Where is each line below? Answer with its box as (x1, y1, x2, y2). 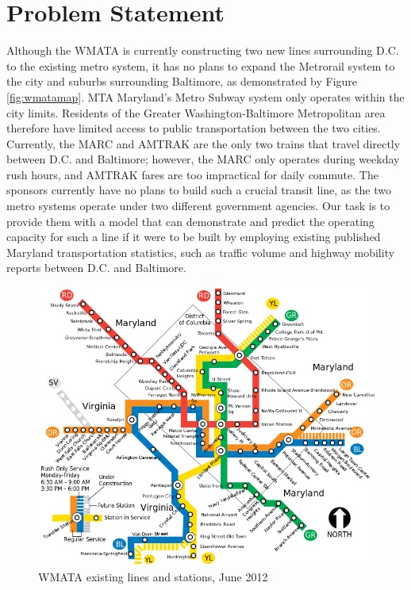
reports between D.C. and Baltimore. (6, 259, 186, 276)
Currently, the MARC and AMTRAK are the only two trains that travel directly (6, 135, 401, 151)
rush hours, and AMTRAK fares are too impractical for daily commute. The (6, 166, 378, 182)
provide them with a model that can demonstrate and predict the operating (6, 213, 375, 229)
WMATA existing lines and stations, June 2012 (38, 568, 268, 584)
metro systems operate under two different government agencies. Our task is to (6, 197, 390, 214)
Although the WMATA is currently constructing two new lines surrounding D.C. (6, 42, 399, 59)
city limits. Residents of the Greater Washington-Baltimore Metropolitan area (6, 104, 386, 121)
